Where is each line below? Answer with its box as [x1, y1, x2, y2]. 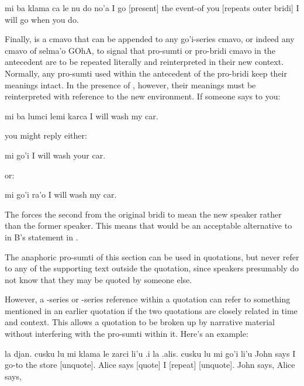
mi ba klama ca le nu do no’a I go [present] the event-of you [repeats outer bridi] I [5, 2, 299, 13]
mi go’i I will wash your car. [5, 149, 106, 161]
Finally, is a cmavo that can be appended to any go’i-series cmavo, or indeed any [5, 33, 295, 45]
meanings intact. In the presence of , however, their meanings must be [5, 78, 256, 91]
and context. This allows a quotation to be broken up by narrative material [5, 316, 275, 328]
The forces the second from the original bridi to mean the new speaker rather [5, 208, 282, 220]
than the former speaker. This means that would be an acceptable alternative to [5, 219, 292, 232]
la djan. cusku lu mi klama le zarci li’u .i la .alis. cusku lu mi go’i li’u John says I [5, 347, 296, 359]
